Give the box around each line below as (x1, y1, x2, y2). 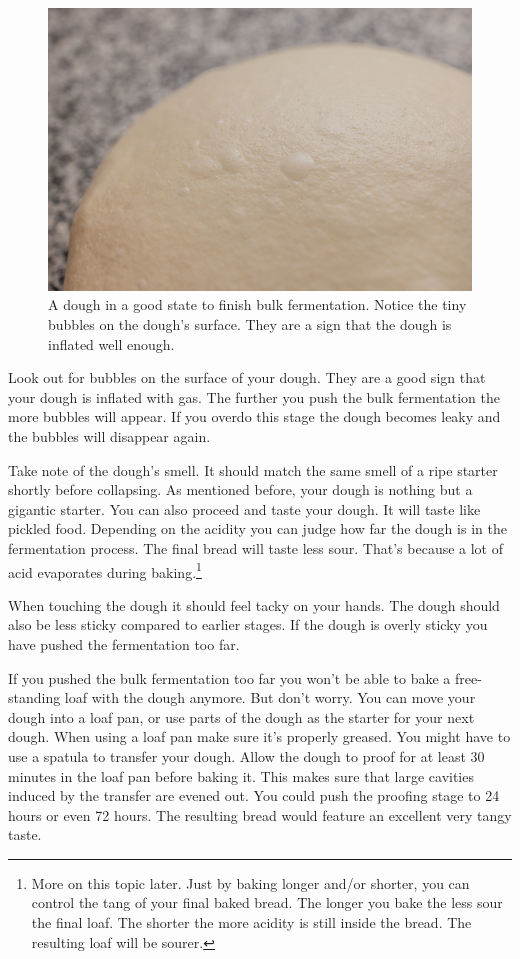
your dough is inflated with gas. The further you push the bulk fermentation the (8, 386, 500, 407)
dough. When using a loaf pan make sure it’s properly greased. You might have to (8, 726, 511, 747)
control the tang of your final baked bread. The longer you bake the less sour (31, 892, 503, 913)
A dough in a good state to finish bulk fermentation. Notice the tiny (48, 294, 467, 315)
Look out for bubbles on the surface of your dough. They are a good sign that (8, 367, 486, 388)
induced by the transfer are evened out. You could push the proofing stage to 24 (8, 785, 500, 806)
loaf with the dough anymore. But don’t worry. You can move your (64, 687, 476, 708)
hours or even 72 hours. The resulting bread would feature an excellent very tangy (8, 804, 512, 825)
